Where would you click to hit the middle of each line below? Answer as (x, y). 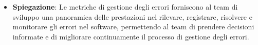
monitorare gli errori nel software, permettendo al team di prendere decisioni (133, 27)
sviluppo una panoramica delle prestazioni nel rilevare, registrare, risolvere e (132, 16)
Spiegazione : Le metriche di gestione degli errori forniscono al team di (125, 7)
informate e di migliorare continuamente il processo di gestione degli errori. (131, 36)
